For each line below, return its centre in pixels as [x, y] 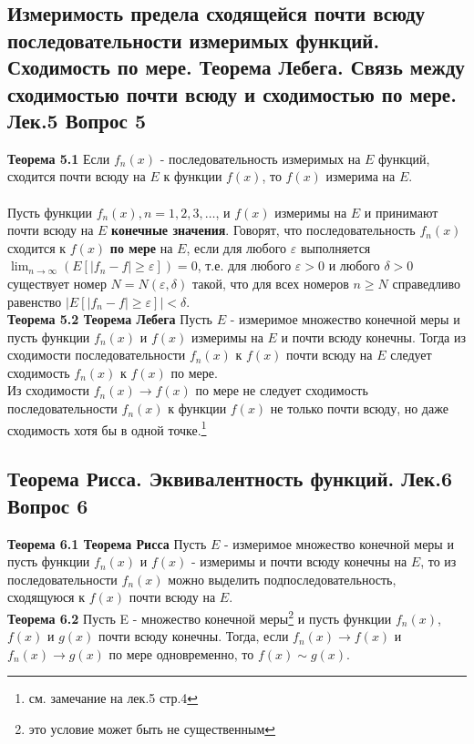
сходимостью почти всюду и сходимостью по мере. [232, 93]
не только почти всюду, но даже [359, 408]
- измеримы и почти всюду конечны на [299, 561]
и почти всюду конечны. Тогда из [373, 336]
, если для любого [237, 247]
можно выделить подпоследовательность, [282, 579]
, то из [438, 561]
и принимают [401, 212]
